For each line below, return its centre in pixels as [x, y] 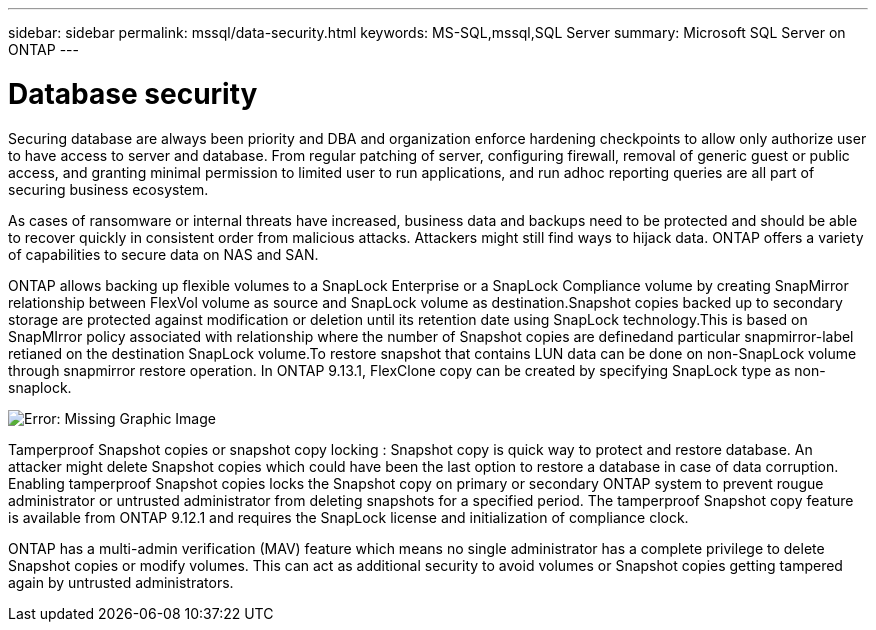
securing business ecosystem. [108, 189]
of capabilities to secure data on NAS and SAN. [163, 254]
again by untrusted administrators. [121, 582]
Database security [133, 93]
